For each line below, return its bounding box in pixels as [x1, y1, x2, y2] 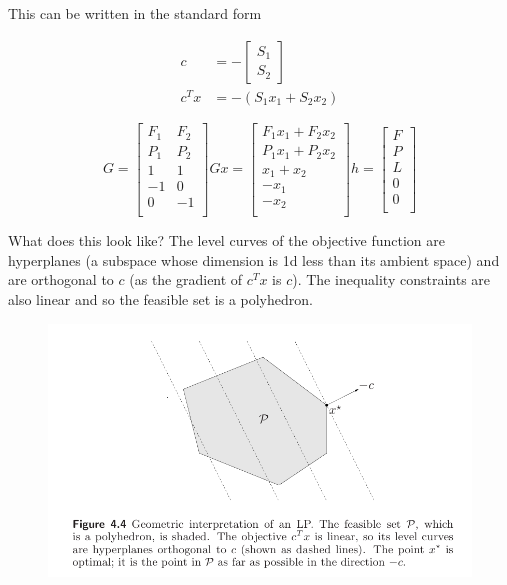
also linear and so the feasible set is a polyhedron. [8, 288, 313, 309]
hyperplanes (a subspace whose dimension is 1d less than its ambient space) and [8, 249, 500, 270]
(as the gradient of [129, 269, 243, 290]
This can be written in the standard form [8, 3, 262, 23]
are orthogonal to [8, 269, 114, 290]
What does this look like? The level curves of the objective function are [8, 230, 446, 251]
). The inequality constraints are [292, 269, 491, 290]
